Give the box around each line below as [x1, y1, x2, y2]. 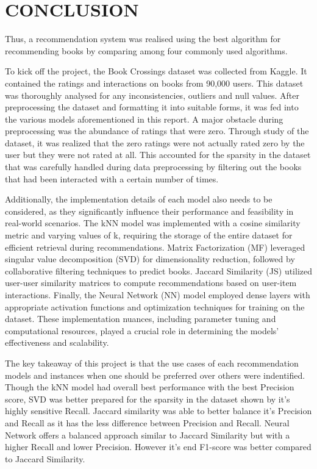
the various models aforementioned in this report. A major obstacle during [5, 112, 283, 125]
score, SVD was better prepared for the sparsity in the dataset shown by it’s [5, 392, 290, 405]
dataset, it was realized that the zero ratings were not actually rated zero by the [5, 136, 305, 149]
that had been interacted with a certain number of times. [5, 172, 219, 185]
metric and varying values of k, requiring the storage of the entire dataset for [5, 229, 293, 242]
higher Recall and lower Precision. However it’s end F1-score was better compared [5, 440, 312, 453]
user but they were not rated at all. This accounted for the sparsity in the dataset [5, 148, 311, 161]
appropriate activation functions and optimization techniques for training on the [5, 300, 305, 313]
